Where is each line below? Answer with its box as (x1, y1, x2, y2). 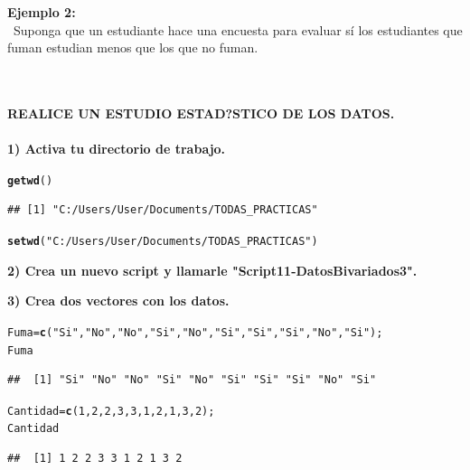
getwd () (7, 174, 53, 187)
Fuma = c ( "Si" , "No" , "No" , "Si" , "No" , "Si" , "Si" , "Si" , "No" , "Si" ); (7, 325, 383, 339)
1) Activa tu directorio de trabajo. (7, 139, 226, 158)
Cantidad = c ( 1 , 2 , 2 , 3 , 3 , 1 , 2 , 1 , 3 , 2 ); (7, 404, 215, 418)
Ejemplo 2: (7, 3, 76, 21)
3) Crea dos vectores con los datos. (7, 291, 230, 310)
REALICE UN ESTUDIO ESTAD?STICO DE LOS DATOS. (7, 103, 395, 122)
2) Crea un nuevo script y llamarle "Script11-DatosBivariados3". (7, 260, 418, 279)
